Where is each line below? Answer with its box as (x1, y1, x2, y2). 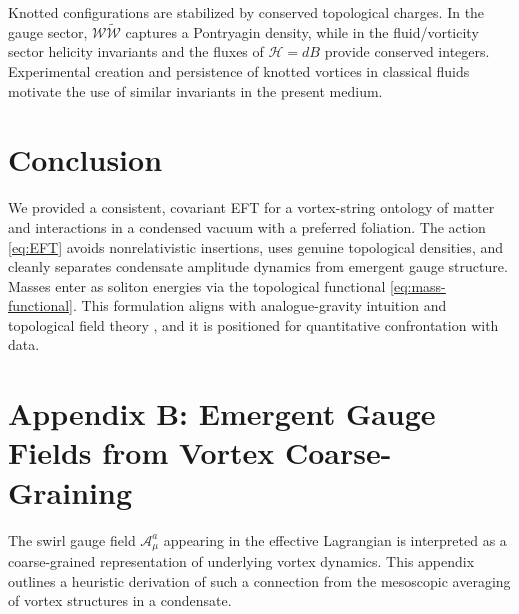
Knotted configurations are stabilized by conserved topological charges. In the (8, 2, 485, 22)
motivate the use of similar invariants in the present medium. (8, 80, 383, 101)
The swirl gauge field (8, 529, 136, 550)
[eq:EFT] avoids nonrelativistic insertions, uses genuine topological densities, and (8, 236, 504, 257)
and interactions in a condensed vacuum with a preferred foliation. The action (8, 216, 486, 237)
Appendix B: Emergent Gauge (8, 393, 436, 434)
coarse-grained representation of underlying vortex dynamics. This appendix (8, 551, 475, 572)
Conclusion (8, 139, 163, 180)
